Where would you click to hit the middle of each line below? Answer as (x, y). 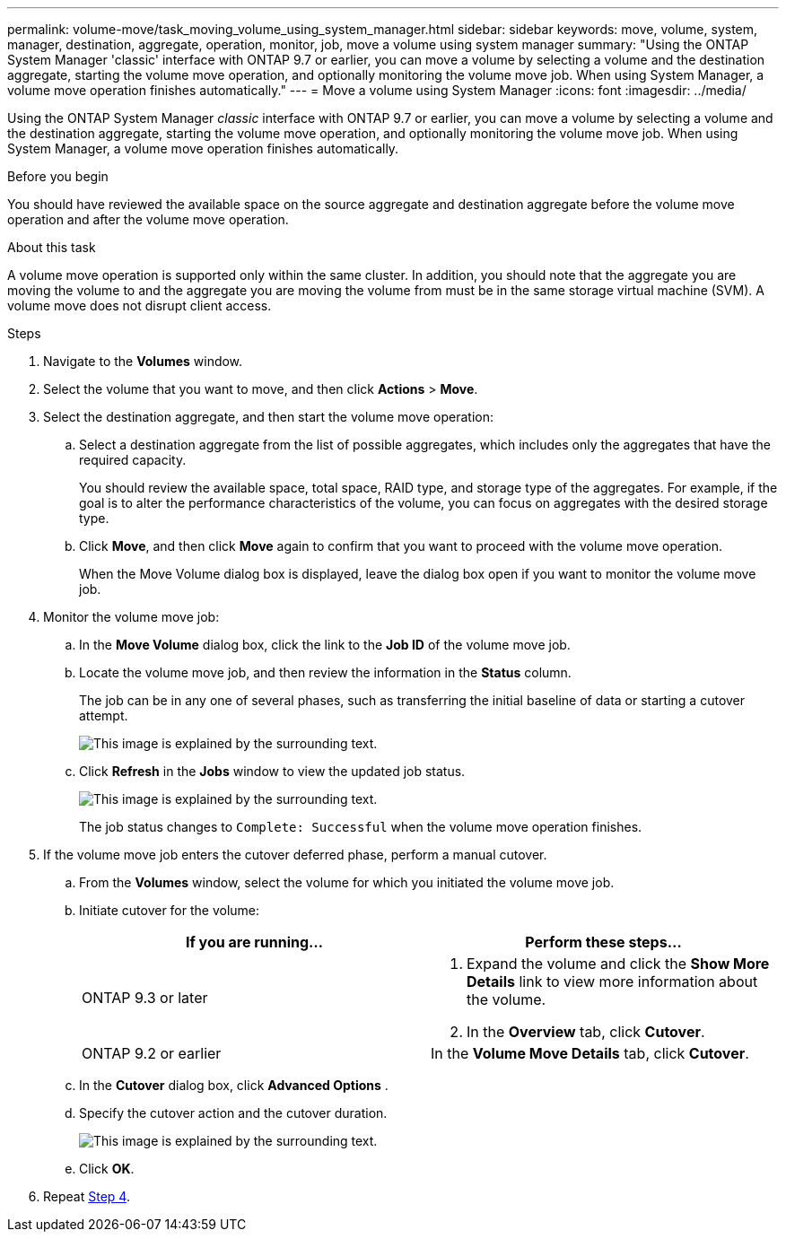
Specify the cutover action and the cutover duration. (233, 1113)
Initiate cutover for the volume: (170, 910)
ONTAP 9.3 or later (145, 998)
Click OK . (107, 1169)
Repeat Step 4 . (87, 1196)
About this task (52, 247)
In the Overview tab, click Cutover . (586, 1032)
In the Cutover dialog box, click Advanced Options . (234, 1085)
